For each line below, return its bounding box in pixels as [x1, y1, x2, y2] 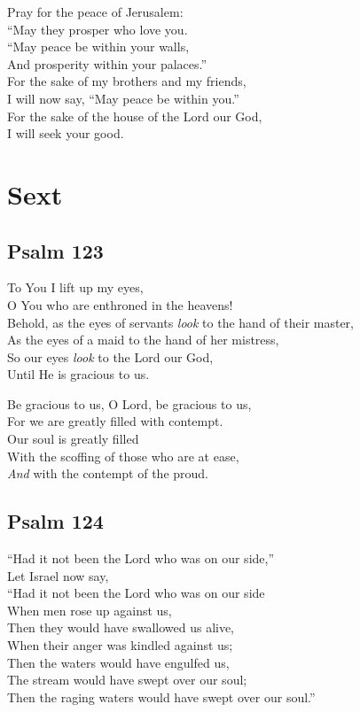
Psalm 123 [7, 236, 104, 264]
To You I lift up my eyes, [7, 278, 144, 297]
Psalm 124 [7, 507, 104, 535]
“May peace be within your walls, [7, 37, 190, 56]
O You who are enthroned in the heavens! [7, 295, 233, 313]
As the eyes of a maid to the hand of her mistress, [7, 330, 279, 349]
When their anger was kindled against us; [7, 636, 233, 654]
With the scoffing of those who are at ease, [7, 446, 239, 465]
